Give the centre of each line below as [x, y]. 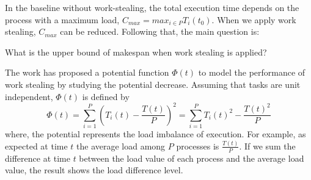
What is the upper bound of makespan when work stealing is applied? [136, 52]
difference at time [38, 158]
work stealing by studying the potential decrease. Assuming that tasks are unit [153, 84]
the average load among [121, 146]
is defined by [106, 96]
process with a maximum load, [62, 19]
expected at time [36, 146]
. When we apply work [254, 19]
